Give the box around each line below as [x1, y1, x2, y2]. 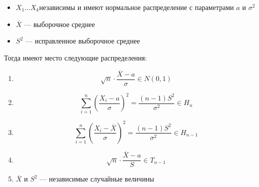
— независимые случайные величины [40, 173, 154, 184]
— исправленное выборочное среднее [25, 35, 140, 46]
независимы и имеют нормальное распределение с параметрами [39, 2, 234, 12]
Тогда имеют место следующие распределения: [4, 52, 147, 62]
